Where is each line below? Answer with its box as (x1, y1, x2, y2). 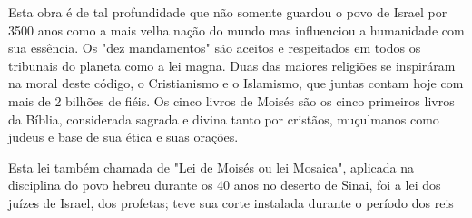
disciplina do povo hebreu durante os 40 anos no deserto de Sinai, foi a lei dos (8, 175, 441, 194)
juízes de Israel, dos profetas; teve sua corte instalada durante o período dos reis (8, 193, 454, 212)
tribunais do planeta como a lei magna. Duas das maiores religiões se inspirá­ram (8, 55, 456, 74)
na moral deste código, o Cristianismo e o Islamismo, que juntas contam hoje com (8, 74, 464, 93)
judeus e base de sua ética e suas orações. (8, 127, 239, 146)
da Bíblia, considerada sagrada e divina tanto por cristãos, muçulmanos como (8, 109, 439, 128)
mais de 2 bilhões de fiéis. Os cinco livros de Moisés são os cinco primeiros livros (8, 91, 455, 110)
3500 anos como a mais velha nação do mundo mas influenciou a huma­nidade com (8, 20, 465, 39)
